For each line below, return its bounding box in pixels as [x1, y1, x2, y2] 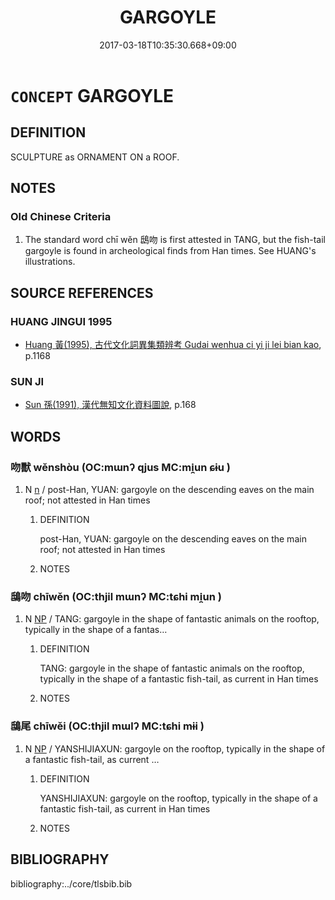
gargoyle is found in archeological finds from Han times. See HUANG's [24, 245, 317, 257]
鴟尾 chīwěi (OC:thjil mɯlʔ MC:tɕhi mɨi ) [10, 719, 205, 733]
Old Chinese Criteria [10, 210, 112, 224]
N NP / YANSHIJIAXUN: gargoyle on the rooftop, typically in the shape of [24, 742, 326, 755]
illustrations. [24, 256, 76, 268]
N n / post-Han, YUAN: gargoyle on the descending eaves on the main [24, 484, 315, 496]
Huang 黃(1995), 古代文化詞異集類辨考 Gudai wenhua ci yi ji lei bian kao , [24, 339, 322, 351]
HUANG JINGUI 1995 [10, 314, 113, 328]
